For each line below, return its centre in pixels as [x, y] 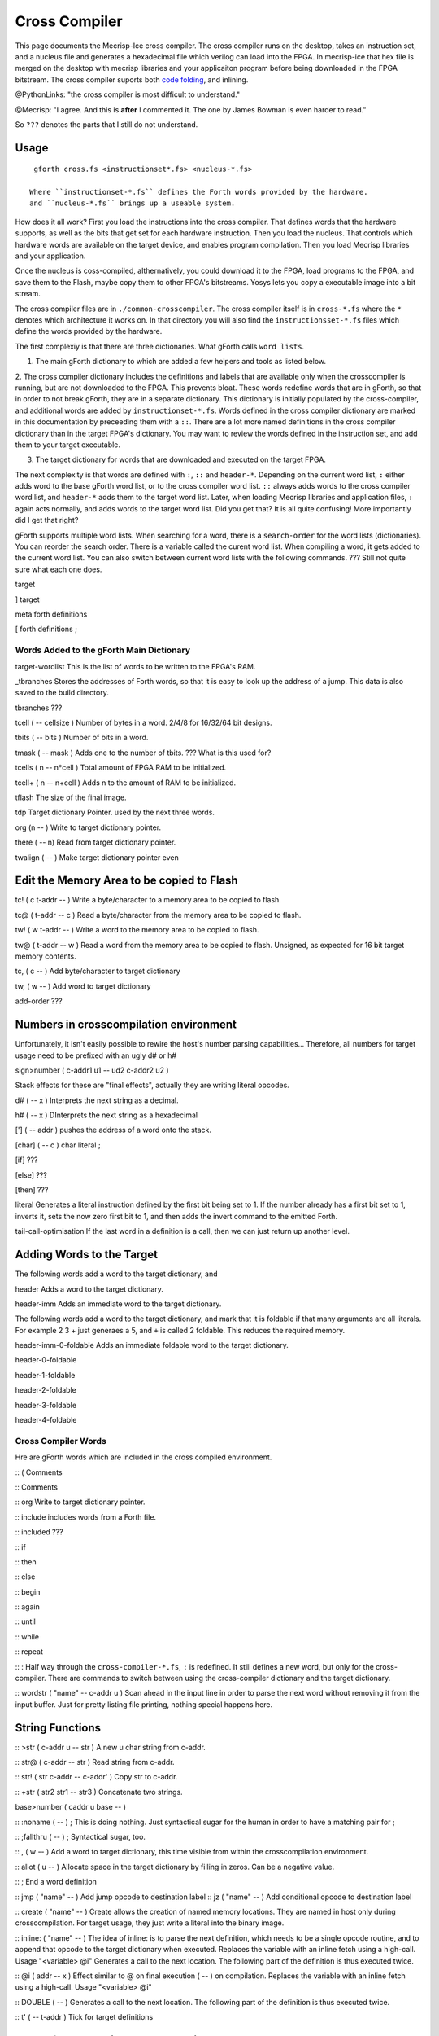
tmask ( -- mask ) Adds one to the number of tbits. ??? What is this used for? [143, 753]
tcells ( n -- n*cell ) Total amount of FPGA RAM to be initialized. [121, 768]
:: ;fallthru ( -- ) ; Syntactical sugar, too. [80, 1837]
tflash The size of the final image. [71, 797]
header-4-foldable [46, 1420]
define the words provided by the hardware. [89, 331]
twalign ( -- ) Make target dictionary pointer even [97, 857]
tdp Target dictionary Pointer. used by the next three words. [115, 812]
